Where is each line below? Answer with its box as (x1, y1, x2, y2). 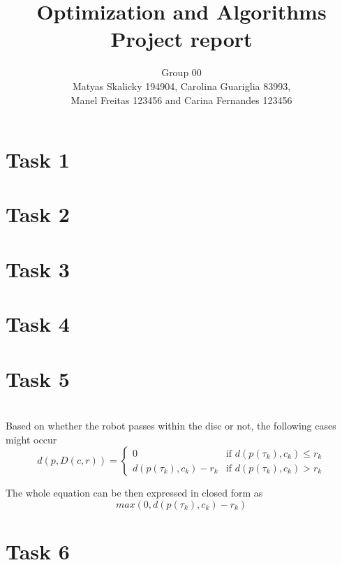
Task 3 (6, 254, 70, 283)
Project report (110, 24, 253, 53)
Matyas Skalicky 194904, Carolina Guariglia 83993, (72, 78, 291, 93)
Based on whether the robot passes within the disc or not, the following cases (6, 418, 336, 433)
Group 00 (161, 65, 202, 80)
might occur (6, 432, 57, 446)
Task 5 (6, 364, 70, 392)
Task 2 (6, 200, 70, 228)
